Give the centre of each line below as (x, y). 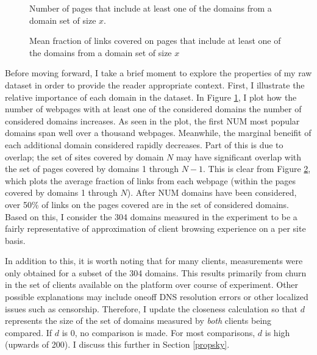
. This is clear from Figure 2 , (257, 169)
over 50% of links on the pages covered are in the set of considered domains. (147, 204)
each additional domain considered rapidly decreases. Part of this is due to (144, 144)
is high (277, 332)
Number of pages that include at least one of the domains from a (151, 8)
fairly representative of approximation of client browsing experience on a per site (155, 228)
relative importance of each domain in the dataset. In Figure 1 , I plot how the (151, 97)
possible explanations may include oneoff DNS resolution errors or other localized (157, 297)
